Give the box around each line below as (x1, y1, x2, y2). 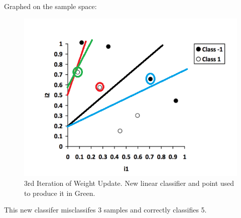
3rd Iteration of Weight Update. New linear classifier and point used (24, 178, 234, 188)
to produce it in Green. (24, 187, 95, 198)
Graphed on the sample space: (4, 1, 97, 11)
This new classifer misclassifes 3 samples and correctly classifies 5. (4, 204, 207, 215)
